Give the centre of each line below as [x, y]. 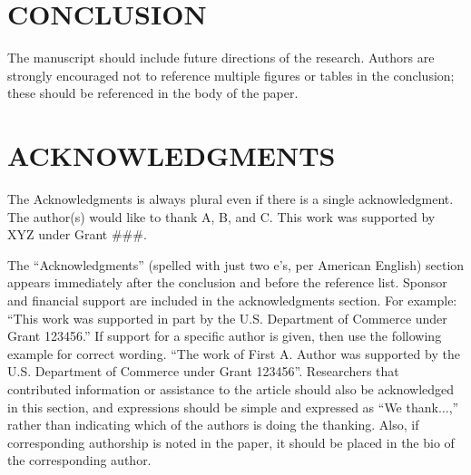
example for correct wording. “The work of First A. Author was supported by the [234, 353]
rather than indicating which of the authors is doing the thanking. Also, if [213, 425]
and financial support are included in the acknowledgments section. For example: [232, 300]
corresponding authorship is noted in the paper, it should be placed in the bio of [231, 442]
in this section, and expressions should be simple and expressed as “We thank [223, 407]
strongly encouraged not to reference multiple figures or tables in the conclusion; [231, 75]
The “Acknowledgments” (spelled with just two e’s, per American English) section [236, 264]
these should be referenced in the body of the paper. [153, 93]
